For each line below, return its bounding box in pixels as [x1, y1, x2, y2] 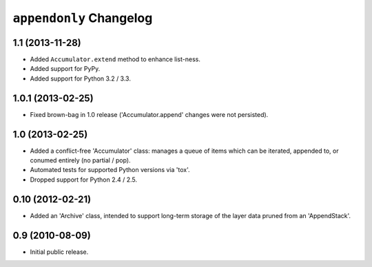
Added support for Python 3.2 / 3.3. [30, 74, 131, 83]
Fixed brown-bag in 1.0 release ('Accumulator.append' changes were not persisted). [30, 110, 269, 118]
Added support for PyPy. [30, 65, 101, 73]
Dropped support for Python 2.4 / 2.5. [30, 175, 138, 184]
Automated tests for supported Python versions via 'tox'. [30, 166, 190, 174]
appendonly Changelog [12, 10, 153, 25]
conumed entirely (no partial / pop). [30, 156, 131, 164]
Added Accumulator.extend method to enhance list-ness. [30, 55, 201, 63]
